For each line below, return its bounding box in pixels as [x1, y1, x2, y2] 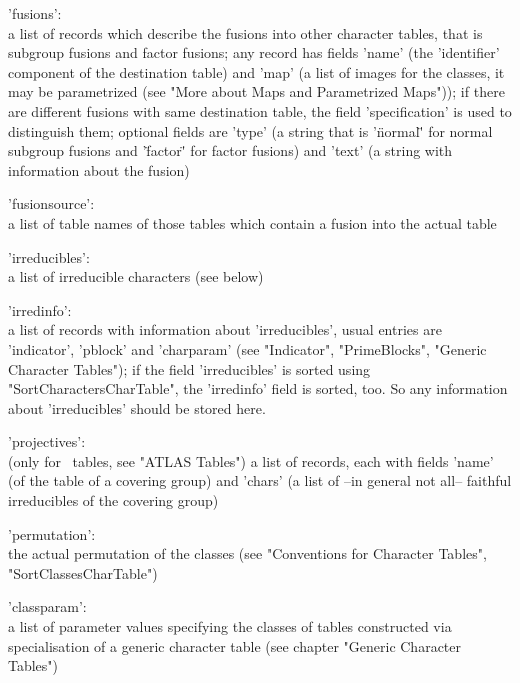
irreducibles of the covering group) [8, 490, 219, 511]
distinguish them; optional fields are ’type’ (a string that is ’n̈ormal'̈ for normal [8, 120, 493, 141]
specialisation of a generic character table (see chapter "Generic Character [8, 635, 462, 656]
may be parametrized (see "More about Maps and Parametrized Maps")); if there [8, 81, 505, 102]
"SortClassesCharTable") [8, 562, 158, 583]
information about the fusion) [8, 159, 190, 180]
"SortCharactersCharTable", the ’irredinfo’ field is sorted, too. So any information [8, 378, 508, 399]
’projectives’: [8, 431, 86, 452]
